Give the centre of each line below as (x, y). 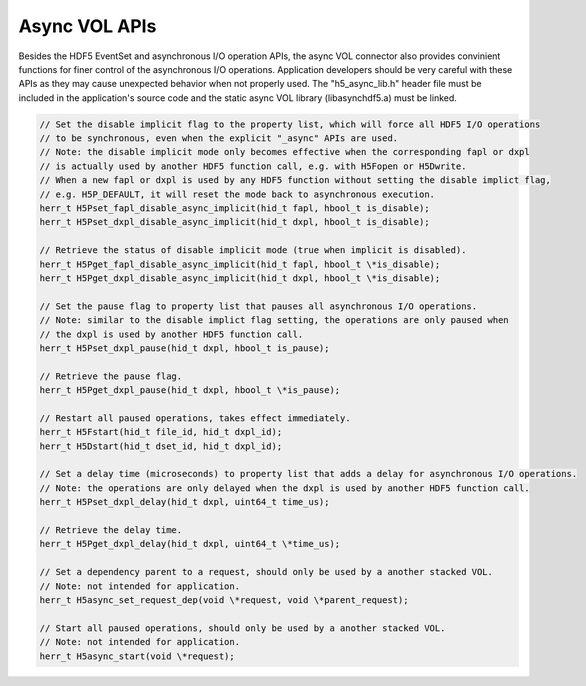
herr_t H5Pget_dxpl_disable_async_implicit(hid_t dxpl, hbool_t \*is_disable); (240, 278)
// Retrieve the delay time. (111, 530)
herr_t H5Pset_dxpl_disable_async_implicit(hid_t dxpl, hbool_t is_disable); (234, 222)
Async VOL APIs (87, 26)
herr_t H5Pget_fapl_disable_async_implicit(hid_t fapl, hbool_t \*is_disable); (240, 264)
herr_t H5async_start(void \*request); (137, 656)
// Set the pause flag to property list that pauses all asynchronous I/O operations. (258, 306)
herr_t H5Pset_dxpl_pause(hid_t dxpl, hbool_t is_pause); (184, 348)
